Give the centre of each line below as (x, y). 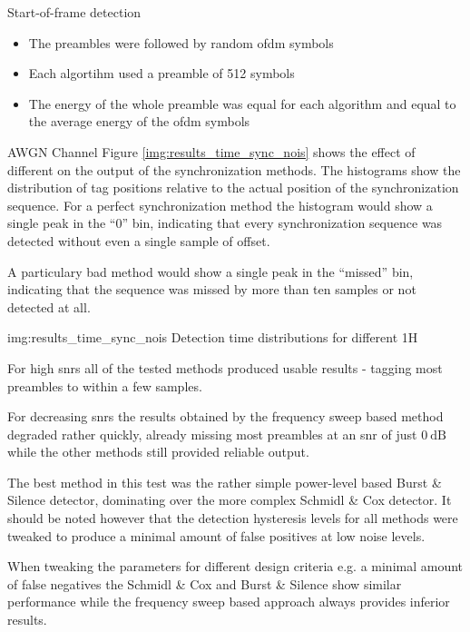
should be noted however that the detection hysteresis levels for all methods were (233, 518)
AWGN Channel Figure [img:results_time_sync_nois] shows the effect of (211, 151)
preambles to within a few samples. (105, 385)
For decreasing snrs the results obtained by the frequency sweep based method (225, 416)
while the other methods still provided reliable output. (158, 452)
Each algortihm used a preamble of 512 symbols (162, 73)
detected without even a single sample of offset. (139, 240)
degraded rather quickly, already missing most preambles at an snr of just (212, 434)
